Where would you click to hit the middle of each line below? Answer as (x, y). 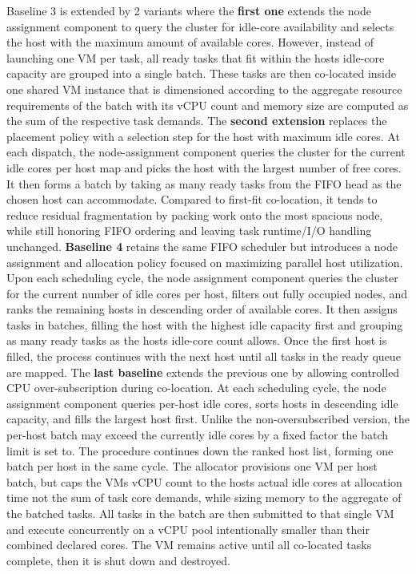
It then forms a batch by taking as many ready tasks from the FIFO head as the (204, 183)
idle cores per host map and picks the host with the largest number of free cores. (204, 167)
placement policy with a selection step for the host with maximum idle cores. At (203, 136)
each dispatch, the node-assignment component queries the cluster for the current (206, 152)
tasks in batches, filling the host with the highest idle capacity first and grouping (205, 324)
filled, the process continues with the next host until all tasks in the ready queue (204, 356)
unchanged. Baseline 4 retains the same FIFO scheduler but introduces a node (202, 246)
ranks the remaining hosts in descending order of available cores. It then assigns (202, 309)
